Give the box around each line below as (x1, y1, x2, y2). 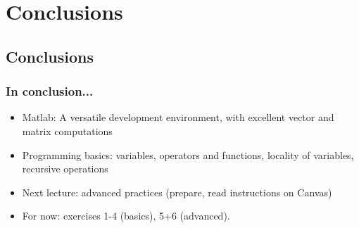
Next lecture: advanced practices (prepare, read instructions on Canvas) (22, 184, 332, 199)
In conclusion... (6, 82, 94, 100)
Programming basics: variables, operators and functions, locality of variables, (22, 147, 354, 162)
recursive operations (22, 161, 108, 176)
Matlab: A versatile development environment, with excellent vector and (22, 110, 334, 125)
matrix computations (22, 123, 113, 138)
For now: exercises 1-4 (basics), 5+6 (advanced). (22, 208, 230, 223)
